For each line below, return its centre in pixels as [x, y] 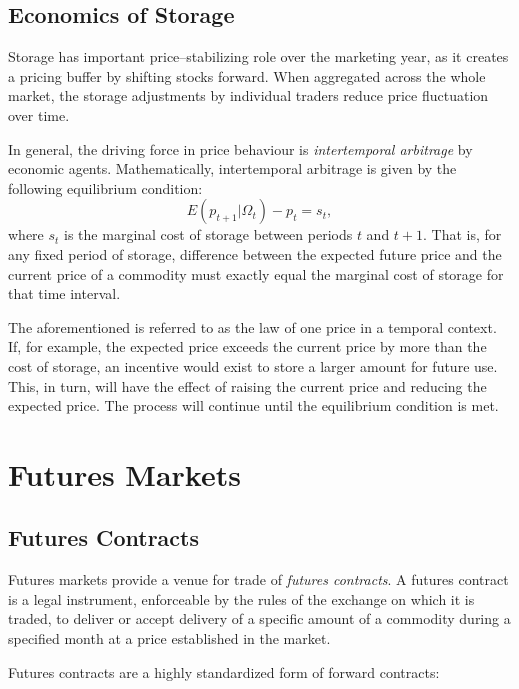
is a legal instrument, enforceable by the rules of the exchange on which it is [241, 598]
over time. [39, 114]
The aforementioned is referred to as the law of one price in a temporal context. [252, 326]
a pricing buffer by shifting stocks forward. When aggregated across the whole [247, 75]
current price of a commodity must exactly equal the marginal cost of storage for [256, 273]
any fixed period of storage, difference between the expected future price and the [255, 253]
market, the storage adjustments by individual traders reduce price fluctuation [248, 95]
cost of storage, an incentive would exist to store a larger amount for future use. [253, 365]
